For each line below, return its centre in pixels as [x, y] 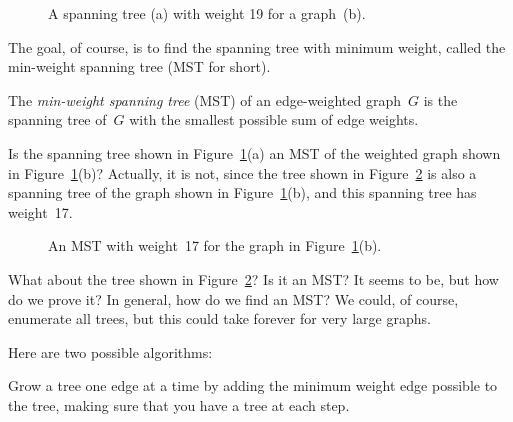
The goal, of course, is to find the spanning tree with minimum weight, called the [257, 46]
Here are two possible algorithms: [110, 351]
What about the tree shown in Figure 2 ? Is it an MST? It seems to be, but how [253, 278]
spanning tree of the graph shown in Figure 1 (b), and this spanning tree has [242, 192]
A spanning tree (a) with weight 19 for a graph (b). [207, 13]
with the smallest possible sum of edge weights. [274, 119]
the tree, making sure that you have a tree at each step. [179, 404]
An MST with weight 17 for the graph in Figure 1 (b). [215, 245]
